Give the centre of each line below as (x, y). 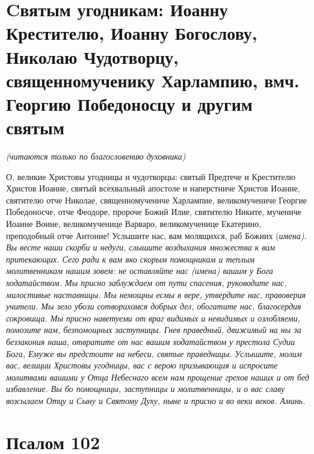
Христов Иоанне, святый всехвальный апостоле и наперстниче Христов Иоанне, (153, 188)
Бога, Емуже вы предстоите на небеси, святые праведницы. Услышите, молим (154, 353)
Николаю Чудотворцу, (93, 56)
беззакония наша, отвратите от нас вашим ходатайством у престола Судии (151, 341)
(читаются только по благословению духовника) (96, 156)
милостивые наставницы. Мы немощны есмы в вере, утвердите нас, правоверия (156, 294)
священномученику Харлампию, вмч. (153, 80)
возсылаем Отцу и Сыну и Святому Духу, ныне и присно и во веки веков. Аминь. (156, 400)
